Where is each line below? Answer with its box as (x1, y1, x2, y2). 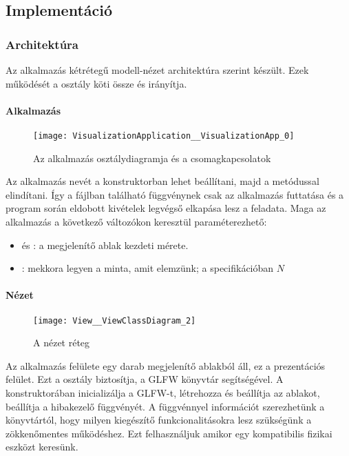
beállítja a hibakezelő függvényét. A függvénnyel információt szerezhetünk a (6, 399, 325, 413)
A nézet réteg (33, 335, 90, 350)
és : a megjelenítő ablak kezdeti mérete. (21, 237, 189, 252)
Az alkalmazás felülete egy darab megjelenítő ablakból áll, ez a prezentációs (6, 358, 326, 373)
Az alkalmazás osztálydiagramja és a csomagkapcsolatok (33, 150, 271, 165)
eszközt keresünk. (6, 439, 78, 454)
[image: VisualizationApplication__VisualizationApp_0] (33, 130, 295, 141)
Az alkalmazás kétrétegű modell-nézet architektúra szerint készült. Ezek (6, 63, 309, 77)
